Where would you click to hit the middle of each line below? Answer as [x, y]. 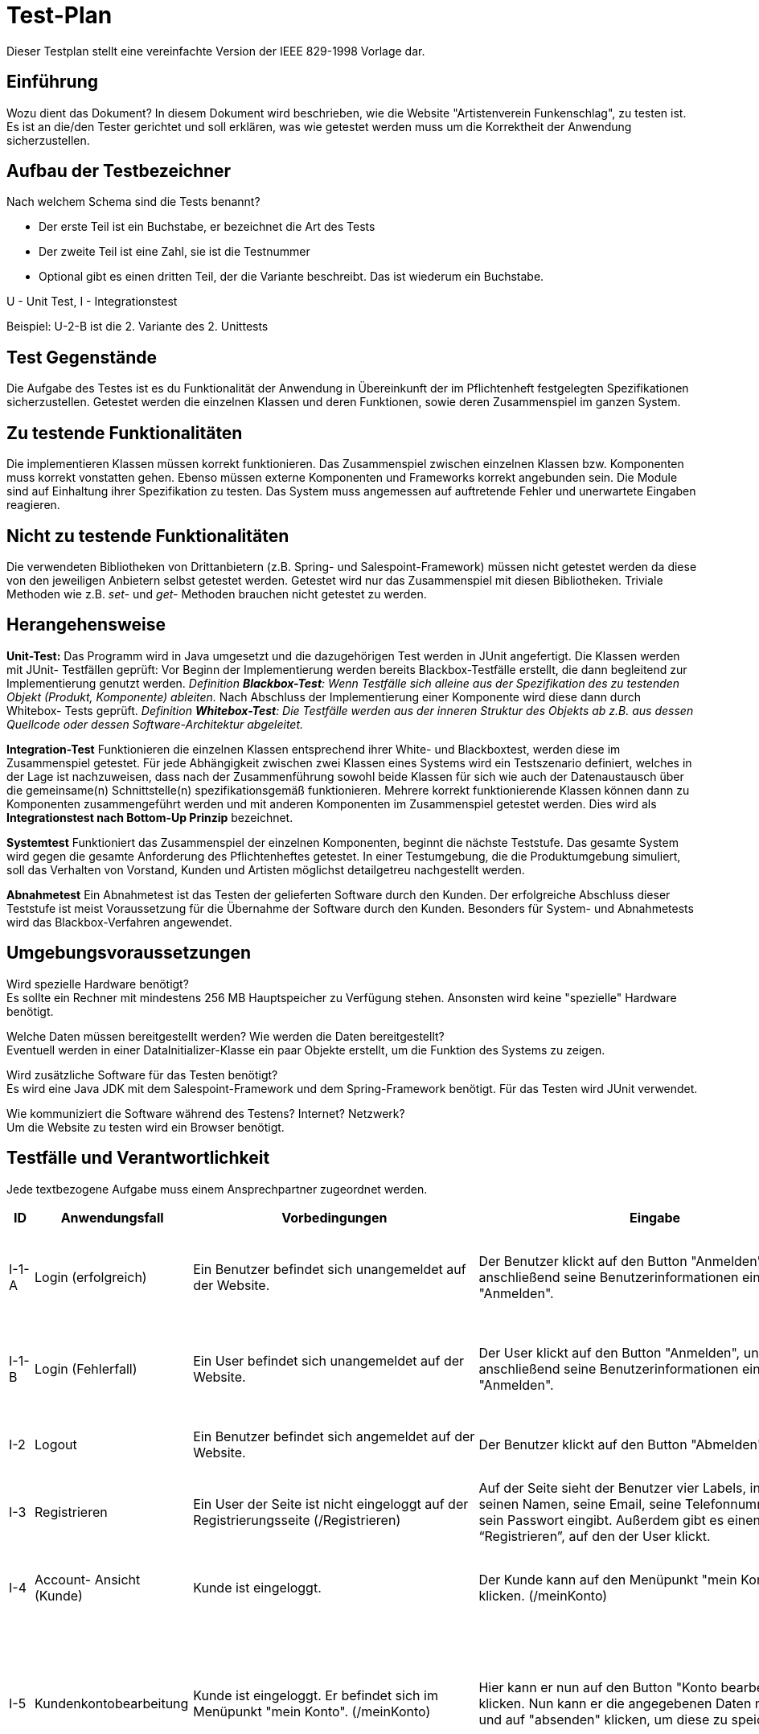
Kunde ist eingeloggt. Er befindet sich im [316, 1695]
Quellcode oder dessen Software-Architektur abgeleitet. [155, 724]
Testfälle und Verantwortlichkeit [138, 1158]
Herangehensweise [86, 625]
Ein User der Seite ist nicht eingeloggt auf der [331, 1504]
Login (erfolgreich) [91, 1277]
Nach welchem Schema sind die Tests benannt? [133, 202]
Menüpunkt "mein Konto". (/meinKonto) [312, 1711]
